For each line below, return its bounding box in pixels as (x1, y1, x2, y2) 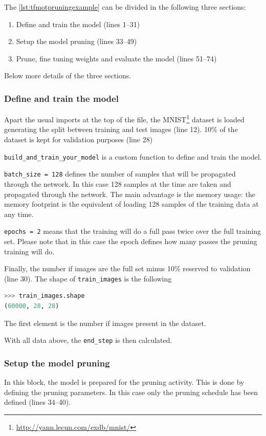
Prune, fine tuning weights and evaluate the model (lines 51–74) (16, 53, 217, 63)
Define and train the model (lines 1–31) (16, 18, 140, 29)
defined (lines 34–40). (4, 397, 71, 407)
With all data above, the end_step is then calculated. (4, 335, 172, 345)
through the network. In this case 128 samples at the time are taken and (4, 178, 231, 189)
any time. (4, 208, 34, 219)
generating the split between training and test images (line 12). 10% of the (4, 124, 238, 135)
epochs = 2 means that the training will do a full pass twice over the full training (4, 226, 261, 236)
